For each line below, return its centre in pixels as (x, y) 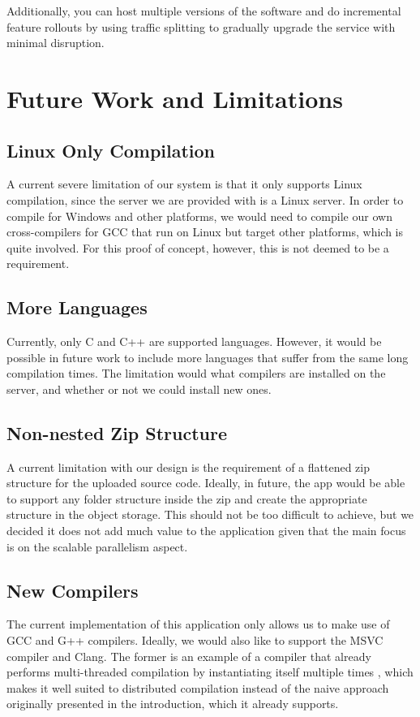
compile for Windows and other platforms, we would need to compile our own (199, 216)
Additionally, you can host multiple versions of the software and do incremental (204, 11)
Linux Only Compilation (111, 150)
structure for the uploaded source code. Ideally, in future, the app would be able (206, 483)
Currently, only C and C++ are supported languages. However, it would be (194, 341)
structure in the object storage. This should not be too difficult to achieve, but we (210, 514)
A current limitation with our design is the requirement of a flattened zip (188, 466)
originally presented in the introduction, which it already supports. (173, 704)
